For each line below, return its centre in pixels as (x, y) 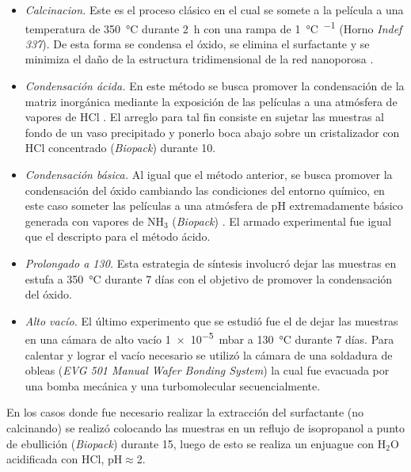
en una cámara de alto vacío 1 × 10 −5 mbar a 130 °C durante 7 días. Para (209, 338)
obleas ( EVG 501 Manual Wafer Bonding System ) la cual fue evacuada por (207, 370)
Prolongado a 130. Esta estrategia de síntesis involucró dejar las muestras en (211, 263)
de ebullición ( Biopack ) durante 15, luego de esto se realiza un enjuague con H (196, 443)
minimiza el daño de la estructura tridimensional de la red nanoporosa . (199, 59)
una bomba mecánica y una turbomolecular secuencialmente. (173, 385)
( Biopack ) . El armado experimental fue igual (282, 221)
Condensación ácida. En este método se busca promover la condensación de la (215, 86)
